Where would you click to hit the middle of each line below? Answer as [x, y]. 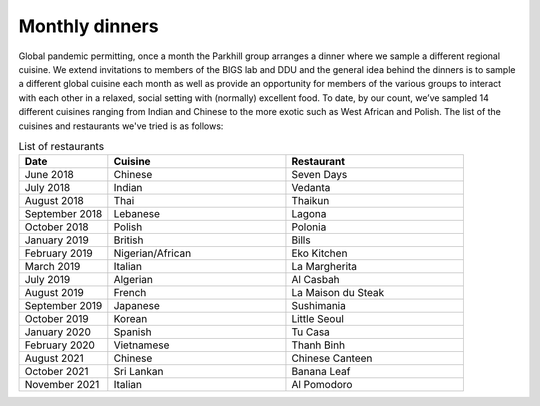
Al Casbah [315, 280]
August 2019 [54, 293]
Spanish [132, 332]
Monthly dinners [88, 26]
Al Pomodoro [322, 385]
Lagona [309, 214]
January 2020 [58, 332]
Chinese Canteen [332, 358]
